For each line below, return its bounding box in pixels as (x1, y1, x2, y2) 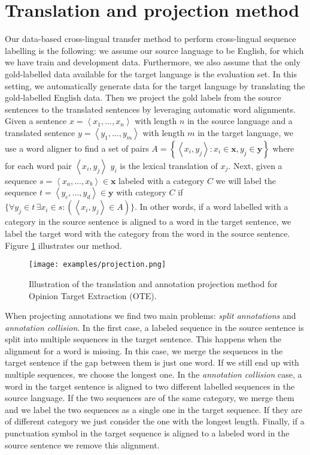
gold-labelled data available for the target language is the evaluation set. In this (5, 67, 297, 80)
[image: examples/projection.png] (29, 260, 166, 269)
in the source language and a (187, 114, 293, 127)
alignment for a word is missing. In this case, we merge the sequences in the (5, 344, 283, 357)
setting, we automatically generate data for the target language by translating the (5, 79, 305, 92)
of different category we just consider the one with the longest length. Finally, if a (5, 415, 305, 427)
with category (116, 186, 166, 198)
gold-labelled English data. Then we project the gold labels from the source (5, 91, 281, 104)
